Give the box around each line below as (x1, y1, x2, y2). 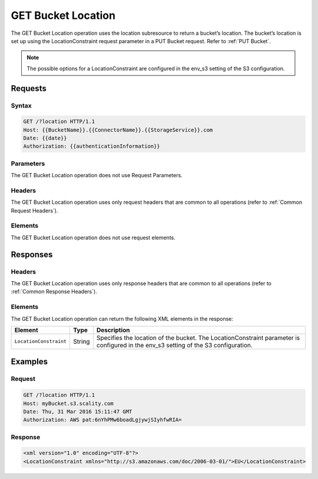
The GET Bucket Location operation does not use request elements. (11, 234, 176, 241)
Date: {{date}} (23, 135, 67, 142)
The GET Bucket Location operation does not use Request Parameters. (11, 172, 183, 179)
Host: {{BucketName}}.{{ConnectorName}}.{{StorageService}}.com (23, 126, 213, 133)
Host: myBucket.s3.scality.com (23, 400, 114, 407)
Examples (11, 357, 48, 367)
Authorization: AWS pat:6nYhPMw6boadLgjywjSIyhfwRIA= (23, 416, 182, 423)
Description (96, 325, 130, 334)
